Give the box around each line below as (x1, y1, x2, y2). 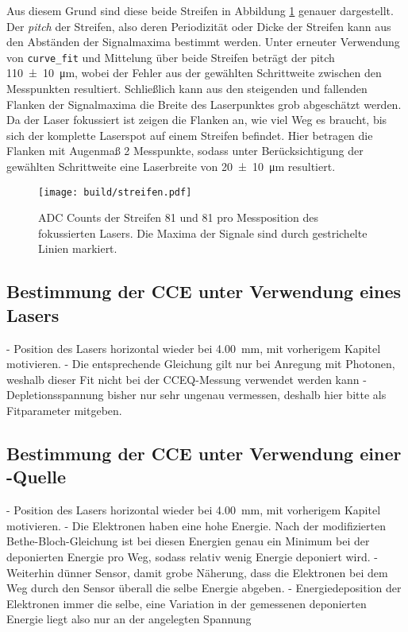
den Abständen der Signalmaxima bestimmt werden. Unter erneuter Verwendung (6, 33, 400, 50)
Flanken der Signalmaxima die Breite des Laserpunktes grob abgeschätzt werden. (6, 95, 402, 112)
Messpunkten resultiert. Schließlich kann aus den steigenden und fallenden (6, 80, 368, 97)
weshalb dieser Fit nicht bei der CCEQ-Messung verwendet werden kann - (6, 370, 367, 387)
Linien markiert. (38, 240, 117, 257)
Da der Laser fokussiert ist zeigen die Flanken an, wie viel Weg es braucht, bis (6, 111, 387, 128)
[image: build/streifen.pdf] (38, 186, 192, 198)
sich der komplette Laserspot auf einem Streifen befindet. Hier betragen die (6, 126, 373, 143)
